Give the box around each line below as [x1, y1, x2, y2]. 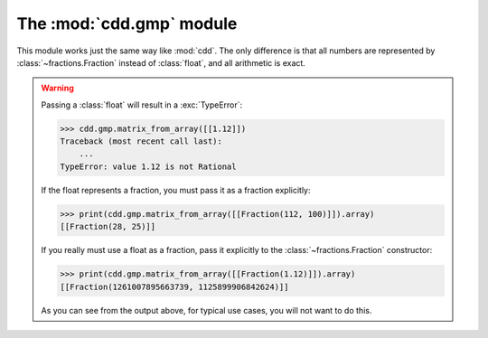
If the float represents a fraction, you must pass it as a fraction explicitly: [41, 184, 311, 195]
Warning [41, 82, 74, 94]
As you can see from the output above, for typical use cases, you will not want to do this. [41, 305, 372, 315]
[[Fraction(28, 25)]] [60, 221, 156, 232]
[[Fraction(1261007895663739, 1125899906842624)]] [60, 281, 289, 292]
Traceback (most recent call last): [60, 136, 223, 146]
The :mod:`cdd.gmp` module [16, 14, 238, 33]
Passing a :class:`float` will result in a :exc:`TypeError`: [41, 99, 243, 110]
